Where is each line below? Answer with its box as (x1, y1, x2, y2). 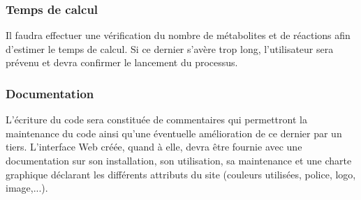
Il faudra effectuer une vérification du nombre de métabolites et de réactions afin (6, 28, 351, 43)
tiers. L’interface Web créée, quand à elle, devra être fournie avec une (6, 139, 302, 154)
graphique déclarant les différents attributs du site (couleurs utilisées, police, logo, (6, 167, 356, 181)
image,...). (6, 180, 48, 195)
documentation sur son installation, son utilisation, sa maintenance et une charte (6, 153, 352, 167)
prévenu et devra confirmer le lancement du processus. (6, 55, 238, 70)
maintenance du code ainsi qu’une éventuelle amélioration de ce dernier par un (6, 125, 342, 140)
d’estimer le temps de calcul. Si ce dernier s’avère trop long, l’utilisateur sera (6, 41, 334, 56)
